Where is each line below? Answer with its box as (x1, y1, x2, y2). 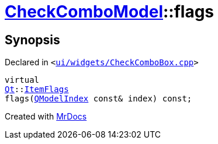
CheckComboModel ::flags (5, 2, 214, 22)
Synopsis (5, 32, 60, 47)
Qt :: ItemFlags (5, 85, 69, 94)
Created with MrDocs (5, 111, 87, 122)
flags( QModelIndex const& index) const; (5, 94, 192, 104)
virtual (5, 75, 40, 85)
